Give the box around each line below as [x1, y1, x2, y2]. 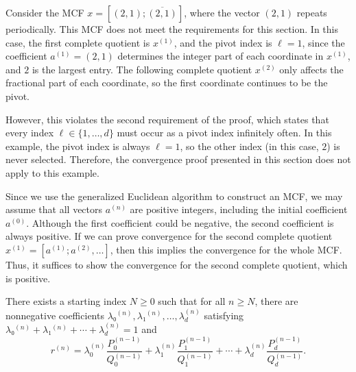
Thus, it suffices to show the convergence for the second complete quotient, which [5, 257, 348, 271]
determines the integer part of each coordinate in [117, 49, 324, 63]
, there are [254, 294, 298, 308]
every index [5, 125, 54, 140]
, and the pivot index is [174, 35, 272, 49]
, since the [302, 35, 345, 49]
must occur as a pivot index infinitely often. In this [117, 125, 332, 140]
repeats [296, 5, 327, 19]
